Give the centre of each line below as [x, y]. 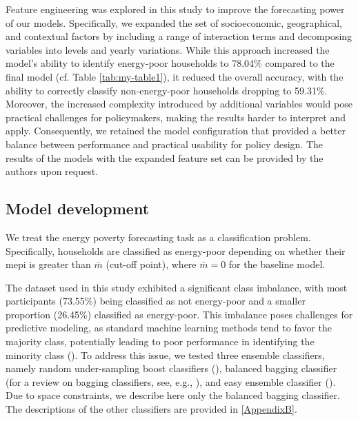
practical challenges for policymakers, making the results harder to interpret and [176, 117]
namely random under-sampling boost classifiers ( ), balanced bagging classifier [171, 368]
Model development [78, 208]
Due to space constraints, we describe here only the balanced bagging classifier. [173, 395]
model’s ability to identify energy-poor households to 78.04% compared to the [170, 63]
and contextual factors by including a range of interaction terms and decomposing [179, 36]
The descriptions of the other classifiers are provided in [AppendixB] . [151, 409]
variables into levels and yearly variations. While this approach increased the [168, 49]
